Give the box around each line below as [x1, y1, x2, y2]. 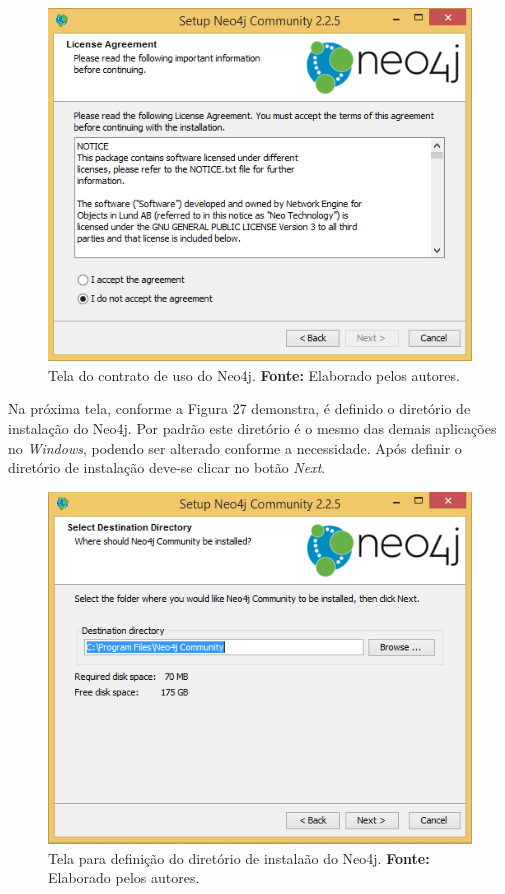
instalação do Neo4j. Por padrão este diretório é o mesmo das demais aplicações [8, 417, 497, 438]
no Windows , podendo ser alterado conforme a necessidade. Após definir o [8, 437, 462, 458]
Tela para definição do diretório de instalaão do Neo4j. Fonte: [48, 847, 430, 868]
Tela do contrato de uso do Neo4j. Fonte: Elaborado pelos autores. [48, 364, 460, 385]
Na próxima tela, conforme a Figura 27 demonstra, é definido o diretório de [8, 398, 471, 419]
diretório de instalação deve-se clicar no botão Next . [8, 457, 326, 478]
